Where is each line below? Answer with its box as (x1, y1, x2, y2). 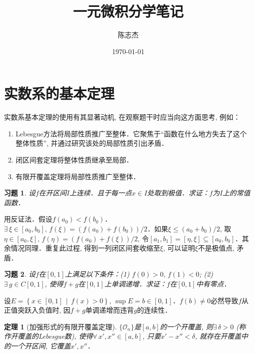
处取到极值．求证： (147, 188, 210, 198)
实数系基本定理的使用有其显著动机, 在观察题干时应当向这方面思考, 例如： (4, 112, 241, 122)
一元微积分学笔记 (73, 1, 183, 21)
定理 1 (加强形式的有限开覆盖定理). (4, 321, 117, 331)
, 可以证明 (163, 243, 195, 253)
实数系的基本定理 (4, 83, 115, 103)
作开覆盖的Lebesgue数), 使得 (4, 331, 93, 341)
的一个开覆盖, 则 (160, 321, 213, 331)
